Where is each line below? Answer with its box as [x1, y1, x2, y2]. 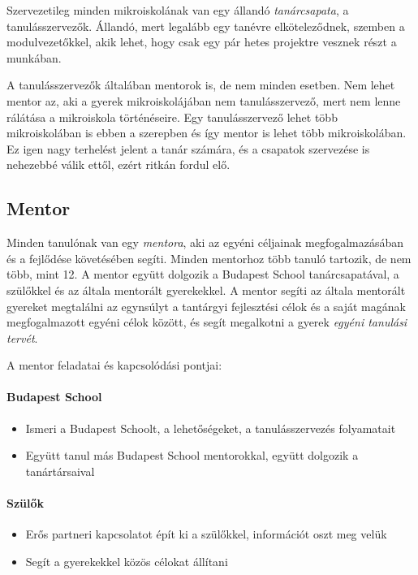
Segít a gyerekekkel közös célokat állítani [25, 552, 228, 569]
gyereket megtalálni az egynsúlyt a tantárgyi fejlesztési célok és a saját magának [6, 297, 406, 314]
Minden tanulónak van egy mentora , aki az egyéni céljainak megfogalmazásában [6, 234, 404, 251]
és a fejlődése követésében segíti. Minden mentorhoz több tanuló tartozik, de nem [6, 249, 412, 266]
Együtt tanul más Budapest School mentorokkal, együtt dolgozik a [25, 447, 359, 464]
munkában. [6, 49, 62, 66]
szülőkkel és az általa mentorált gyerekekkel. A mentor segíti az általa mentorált [6, 281, 406, 298]
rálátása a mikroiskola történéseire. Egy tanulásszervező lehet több [6, 108, 338, 125]
